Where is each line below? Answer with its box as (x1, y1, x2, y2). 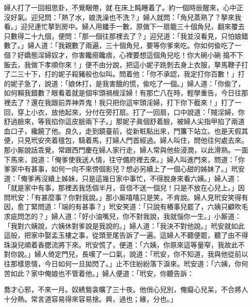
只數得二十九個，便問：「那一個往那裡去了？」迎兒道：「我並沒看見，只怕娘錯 (4, 31, 248, 41)
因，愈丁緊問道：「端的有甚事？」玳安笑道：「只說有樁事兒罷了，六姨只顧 (4, 201, 235, 212)
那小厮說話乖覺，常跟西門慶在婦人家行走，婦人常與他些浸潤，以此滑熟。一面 (4, 144, 248, 154)
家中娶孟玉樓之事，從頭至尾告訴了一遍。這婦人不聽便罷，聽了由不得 (31, 230, 248, 240)
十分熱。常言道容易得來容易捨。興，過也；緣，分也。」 (4, 293, 177, 304)
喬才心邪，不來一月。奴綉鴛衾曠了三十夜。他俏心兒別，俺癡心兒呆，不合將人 (4, 284, 248, 294)
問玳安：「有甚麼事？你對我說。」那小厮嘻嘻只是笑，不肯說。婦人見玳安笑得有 (4, 192, 248, 202)
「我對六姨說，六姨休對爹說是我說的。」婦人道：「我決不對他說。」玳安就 (4, 220, 231, 230)
